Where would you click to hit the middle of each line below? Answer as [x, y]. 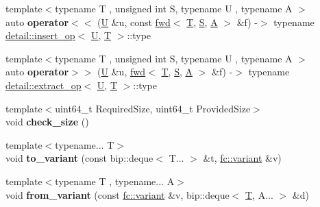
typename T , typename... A [115, 181]
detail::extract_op [44, 85]
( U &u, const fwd [134, 22]
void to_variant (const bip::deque [79, 158]
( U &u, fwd [122, 72]
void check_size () [47, 122]
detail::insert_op [40, 35]
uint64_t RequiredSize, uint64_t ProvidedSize [153, 108]
